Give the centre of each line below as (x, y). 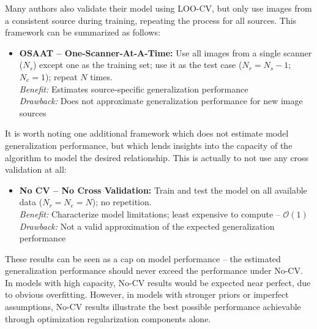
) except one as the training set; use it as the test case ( (137, 65)
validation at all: (36, 169)
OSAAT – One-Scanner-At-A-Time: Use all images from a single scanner (166, 52)
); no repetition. (122, 202)
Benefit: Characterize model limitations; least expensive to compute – (150, 214)
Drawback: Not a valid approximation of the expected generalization (147, 226)
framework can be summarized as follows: (83, 32)
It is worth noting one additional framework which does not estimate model (147, 133)
